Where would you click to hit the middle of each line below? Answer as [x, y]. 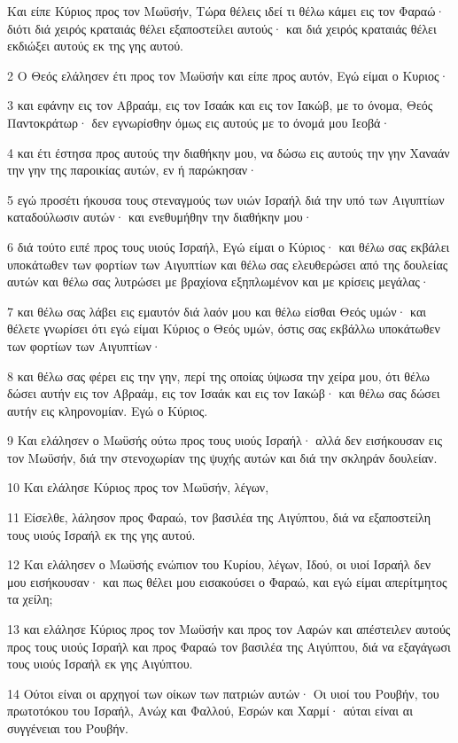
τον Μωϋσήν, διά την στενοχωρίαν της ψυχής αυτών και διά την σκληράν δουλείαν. [222, 457]
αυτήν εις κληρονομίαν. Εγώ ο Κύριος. [108, 410]
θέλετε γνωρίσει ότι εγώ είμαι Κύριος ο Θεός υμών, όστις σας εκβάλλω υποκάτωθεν [224, 328]
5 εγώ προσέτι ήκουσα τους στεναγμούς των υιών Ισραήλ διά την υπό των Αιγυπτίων [226, 199]
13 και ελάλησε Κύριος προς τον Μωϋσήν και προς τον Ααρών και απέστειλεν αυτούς [229, 629]
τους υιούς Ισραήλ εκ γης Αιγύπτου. [100, 664]
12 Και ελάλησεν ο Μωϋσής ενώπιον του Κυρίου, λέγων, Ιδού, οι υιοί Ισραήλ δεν [219, 564]
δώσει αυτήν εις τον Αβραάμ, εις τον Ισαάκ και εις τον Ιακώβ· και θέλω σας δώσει [224, 393]
